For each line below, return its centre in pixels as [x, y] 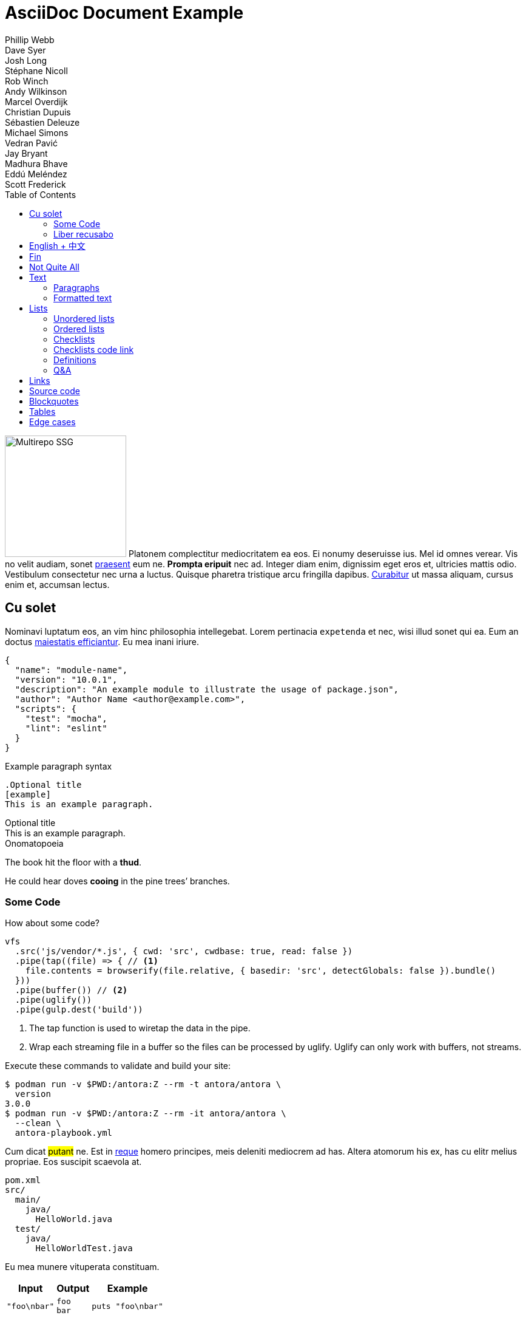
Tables [42, 411]
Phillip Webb [30, 39]
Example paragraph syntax [59, 766]
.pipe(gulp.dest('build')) [79, 1010]
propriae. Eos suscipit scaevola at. [73, 1162]
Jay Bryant [26, 153]
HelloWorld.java [74, 1219]
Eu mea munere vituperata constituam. [82, 1267]
